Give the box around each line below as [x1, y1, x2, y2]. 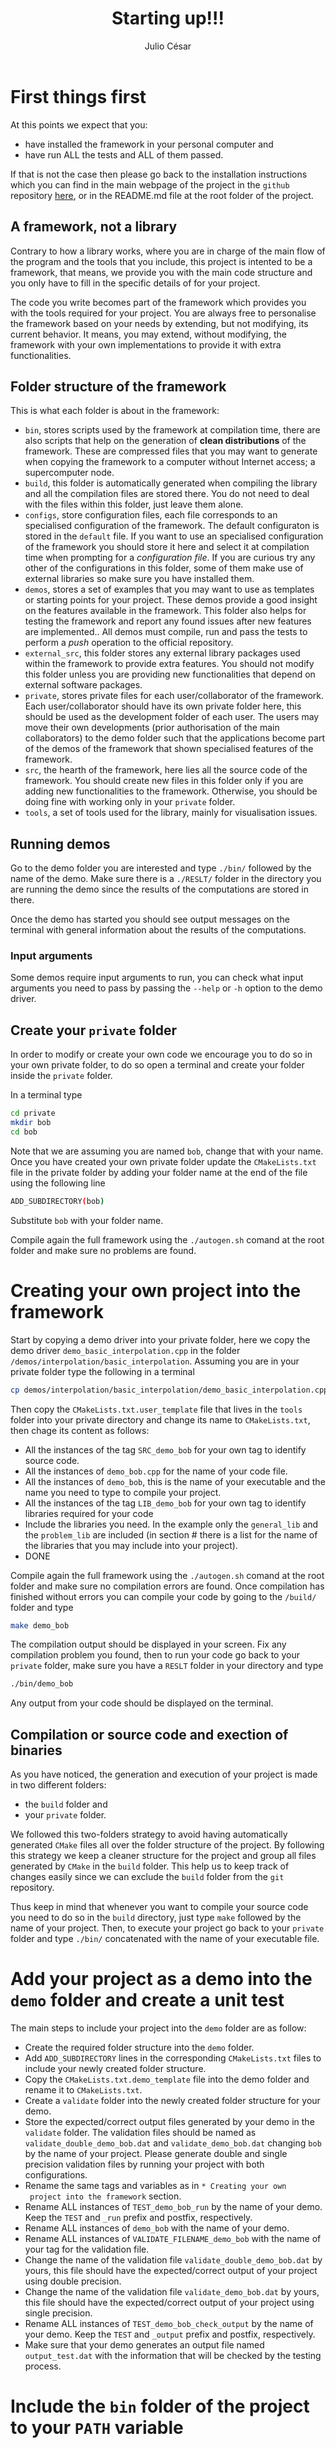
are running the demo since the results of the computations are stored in [10, 883, 309, 896]
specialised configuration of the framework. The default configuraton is [24, 520, 320, 532]
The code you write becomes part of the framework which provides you [10, 296, 307, 308]
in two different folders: [10, 1779, 107, 1791]
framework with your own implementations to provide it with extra [10, 338, 282, 351]
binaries [10, 1742, 63, 1759]
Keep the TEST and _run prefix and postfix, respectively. [24, 2212, 253, 2224]
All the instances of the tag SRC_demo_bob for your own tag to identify [24, 1443, 307, 1456]
